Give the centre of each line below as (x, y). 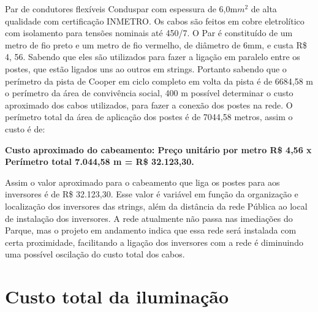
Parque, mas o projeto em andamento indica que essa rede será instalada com (151, 230)
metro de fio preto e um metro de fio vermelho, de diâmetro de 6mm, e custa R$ (156, 44)
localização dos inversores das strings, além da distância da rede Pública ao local (156, 206)
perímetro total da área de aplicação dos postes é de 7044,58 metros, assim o (149, 117)
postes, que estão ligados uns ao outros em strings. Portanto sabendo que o (146, 68)
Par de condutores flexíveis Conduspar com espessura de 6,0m (121, 9)
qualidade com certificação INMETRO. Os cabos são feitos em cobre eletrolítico (155, 21)
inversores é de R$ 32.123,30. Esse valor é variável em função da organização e (152, 194)
